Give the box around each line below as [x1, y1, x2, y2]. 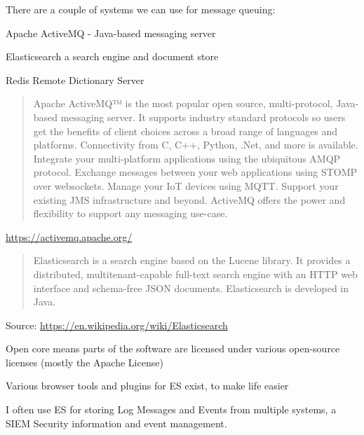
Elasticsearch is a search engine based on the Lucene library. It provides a [33, 253, 351, 268]
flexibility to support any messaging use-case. [33, 206, 228, 221]
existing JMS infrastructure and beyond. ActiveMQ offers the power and [33, 192, 346, 207]
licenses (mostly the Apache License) [6, 354, 163, 369]
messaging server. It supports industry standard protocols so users [60, 109, 346, 124]
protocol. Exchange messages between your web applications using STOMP [33, 165, 358, 179]
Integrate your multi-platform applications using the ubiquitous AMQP [33, 151, 341, 165]
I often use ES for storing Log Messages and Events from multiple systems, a [6, 402, 337, 417]
